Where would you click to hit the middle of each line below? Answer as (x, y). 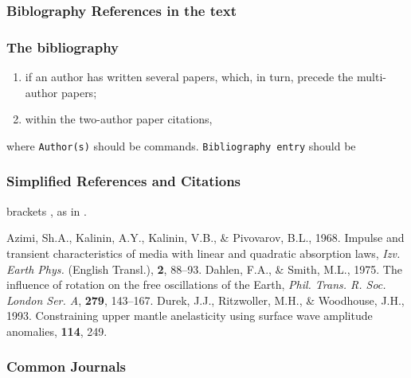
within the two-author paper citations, (119, 119)
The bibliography (63, 47)
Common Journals (67, 366)
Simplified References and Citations (124, 181)
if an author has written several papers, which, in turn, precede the (189, 77)
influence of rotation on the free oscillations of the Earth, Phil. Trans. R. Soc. (196, 284)
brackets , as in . (47, 210)
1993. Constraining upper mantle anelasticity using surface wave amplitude (190, 316)
